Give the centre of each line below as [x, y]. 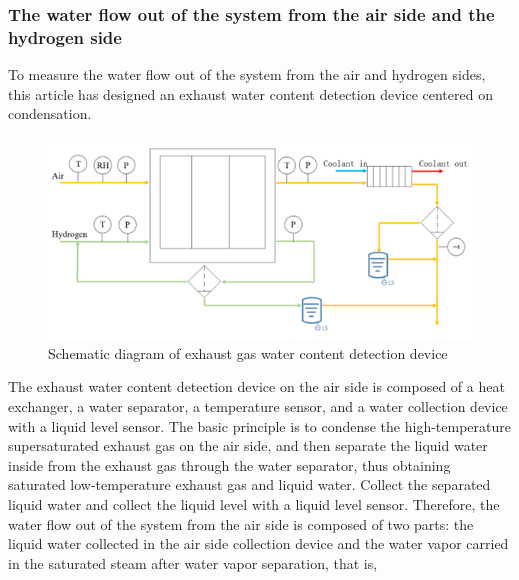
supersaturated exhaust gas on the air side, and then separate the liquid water [248, 445]
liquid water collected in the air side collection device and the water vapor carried [258, 543]
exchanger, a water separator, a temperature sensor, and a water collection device [258, 405]
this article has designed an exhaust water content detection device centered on [250, 93]
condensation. [50, 113]
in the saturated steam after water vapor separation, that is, [193, 562]
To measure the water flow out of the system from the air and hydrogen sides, [247, 74]
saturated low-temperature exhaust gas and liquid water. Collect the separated [249, 484]
